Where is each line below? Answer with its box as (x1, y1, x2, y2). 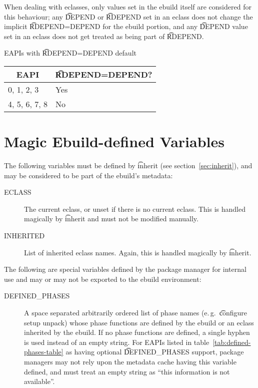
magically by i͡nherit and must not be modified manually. (24, 213, 198, 224)
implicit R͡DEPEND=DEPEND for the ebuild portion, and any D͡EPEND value (4, 21, 248, 32)
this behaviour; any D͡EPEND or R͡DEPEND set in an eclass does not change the (4, 11, 253, 22)
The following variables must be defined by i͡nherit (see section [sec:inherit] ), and (4, 160, 252, 171)
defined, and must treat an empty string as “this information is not (24, 366, 230, 376)
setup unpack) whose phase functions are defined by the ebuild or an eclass (24, 317, 254, 327)
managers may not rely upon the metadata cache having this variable (24, 356, 236, 366)
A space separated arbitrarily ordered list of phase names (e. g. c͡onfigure (24, 307, 247, 318)
